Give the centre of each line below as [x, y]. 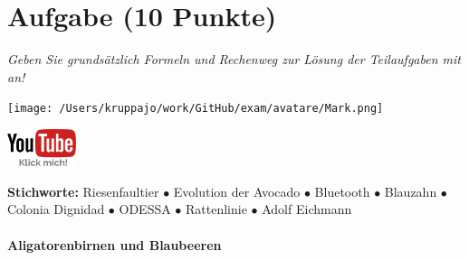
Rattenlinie [216, 209]
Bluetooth [342, 191]
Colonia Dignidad [56, 209]
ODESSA [145, 209]
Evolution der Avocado [237, 191]
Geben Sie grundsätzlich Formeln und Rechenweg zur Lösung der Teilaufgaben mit [234, 59]
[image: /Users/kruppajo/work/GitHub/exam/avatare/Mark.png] [196, 109]
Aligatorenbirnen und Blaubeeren [115, 244]
